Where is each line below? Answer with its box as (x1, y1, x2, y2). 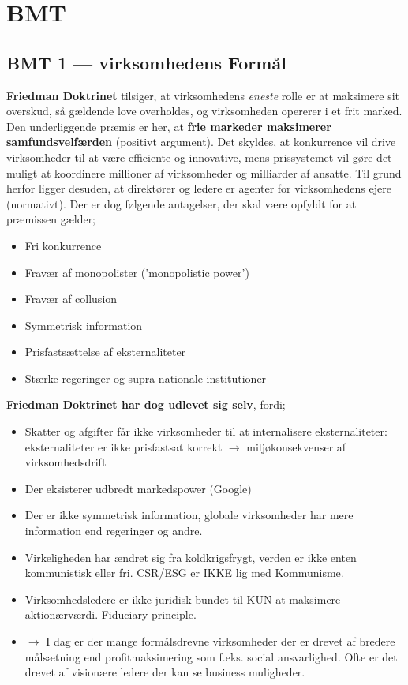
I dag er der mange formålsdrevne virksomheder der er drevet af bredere (46, 633, 395, 649)
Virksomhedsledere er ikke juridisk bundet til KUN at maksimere (24, 590, 341, 607)
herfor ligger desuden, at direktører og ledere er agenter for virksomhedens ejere (6, 180, 391, 197)
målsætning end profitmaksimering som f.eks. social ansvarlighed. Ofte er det (24, 648, 398, 664)
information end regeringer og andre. (24, 522, 203, 539)
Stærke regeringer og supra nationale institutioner (24, 369, 267, 386)
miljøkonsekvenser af (246, 438, 346, 455)
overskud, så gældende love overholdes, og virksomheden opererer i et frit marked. (6, 103, 402, 119)
